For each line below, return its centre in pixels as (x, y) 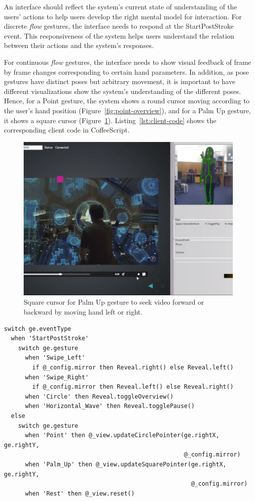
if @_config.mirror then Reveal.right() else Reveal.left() (133, 367)
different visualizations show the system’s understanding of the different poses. (123, 91)
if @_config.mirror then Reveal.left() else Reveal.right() (133, 387)
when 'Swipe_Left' (55, 358)
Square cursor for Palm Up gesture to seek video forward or (114, 302)
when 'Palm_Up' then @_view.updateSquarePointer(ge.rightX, (126, 464)
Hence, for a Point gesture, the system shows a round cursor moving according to (127, 101)
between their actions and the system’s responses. (79, 45)
